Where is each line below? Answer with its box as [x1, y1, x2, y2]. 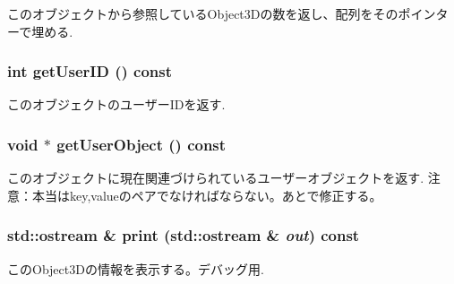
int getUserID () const [7, 60, 173, 82]
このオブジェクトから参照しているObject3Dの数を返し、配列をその [7, 4, 398, 22]
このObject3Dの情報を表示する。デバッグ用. [7, 259, 264, 278]
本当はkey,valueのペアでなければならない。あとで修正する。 [31, 185, 382, 204]
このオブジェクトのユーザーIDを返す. [7, 95, 226, 114]
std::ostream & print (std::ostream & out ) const [7, 224, 360, 246]
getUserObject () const [56, 133, 227, 155]
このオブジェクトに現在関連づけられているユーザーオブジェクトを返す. [7, 168, 424, 187]
